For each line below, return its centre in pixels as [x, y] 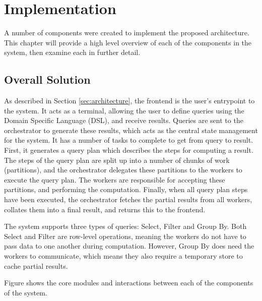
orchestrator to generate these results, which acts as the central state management [131, 130]
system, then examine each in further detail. [72, 52]
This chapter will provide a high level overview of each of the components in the [128, 42]
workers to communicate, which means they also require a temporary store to [123, 256]
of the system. [26, 292]
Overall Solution [47, 79]
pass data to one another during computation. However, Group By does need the [129, 246]
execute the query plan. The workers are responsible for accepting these [115, 179]
